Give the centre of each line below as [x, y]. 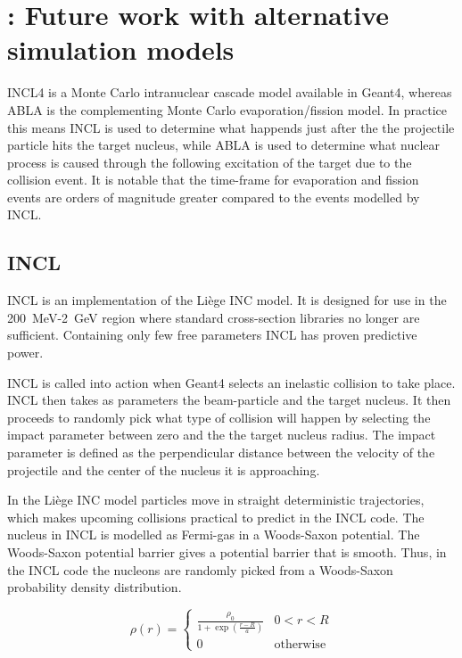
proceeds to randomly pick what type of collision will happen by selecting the [219, 417]
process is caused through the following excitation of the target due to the [210, 162]
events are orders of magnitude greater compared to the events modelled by [214, 197]
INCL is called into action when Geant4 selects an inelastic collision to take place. [231, 382]
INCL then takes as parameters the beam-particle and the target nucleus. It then [229, 400]
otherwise [300, 644]
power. [25, 353]
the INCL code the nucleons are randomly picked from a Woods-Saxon [200, 569]
